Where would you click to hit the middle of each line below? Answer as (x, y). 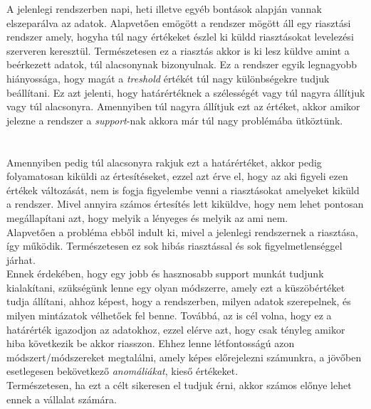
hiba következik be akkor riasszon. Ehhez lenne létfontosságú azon (151, 343)
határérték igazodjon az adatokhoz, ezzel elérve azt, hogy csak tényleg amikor (176, 329)
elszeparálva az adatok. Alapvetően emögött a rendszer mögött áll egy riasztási (179, 22)
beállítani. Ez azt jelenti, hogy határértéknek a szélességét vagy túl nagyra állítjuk (186, 92)
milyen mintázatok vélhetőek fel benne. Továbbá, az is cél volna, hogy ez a (169, 315)
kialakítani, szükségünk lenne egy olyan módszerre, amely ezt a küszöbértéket (176, 287)
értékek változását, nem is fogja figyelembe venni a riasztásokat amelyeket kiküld (183, 190)
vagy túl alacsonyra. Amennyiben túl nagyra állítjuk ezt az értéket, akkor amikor (183, 106)
